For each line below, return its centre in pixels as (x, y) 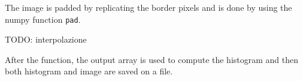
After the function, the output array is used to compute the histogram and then (152, 59)
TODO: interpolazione (46, 39)
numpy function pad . (43, 19)
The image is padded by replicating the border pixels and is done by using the (149, 7)
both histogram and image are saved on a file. (89, 71)
